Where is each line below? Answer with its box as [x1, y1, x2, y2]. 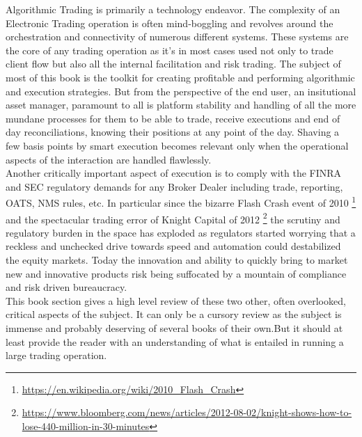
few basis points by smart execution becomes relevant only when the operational [6, 138, 349, 152]
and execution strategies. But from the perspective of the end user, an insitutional [6, 84, 356, 98]
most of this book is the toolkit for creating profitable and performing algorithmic [6, 70, 355, 84]
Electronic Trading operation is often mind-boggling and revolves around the [6, 15, 333, 30]
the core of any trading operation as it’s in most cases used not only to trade [6, 42, 333, 57]
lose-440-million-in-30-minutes [22, 418, 150, 433]
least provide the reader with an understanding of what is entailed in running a [6, 334, 344, 349]
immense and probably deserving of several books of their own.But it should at [6, 320, 343, 335]
